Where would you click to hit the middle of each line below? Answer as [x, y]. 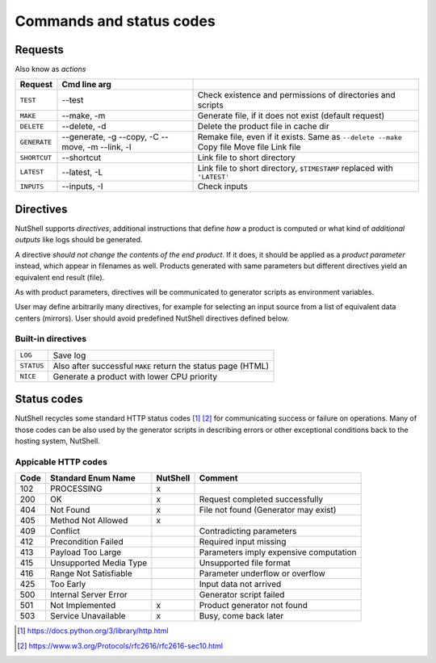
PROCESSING [76, 489]
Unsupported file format [245, 563]
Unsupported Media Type [99, 563]
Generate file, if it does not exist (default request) [291, 115]
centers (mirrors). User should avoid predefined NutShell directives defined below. [152, 318]
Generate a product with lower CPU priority [135, 376]
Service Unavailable [88, 616]
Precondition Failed [87, 542]
